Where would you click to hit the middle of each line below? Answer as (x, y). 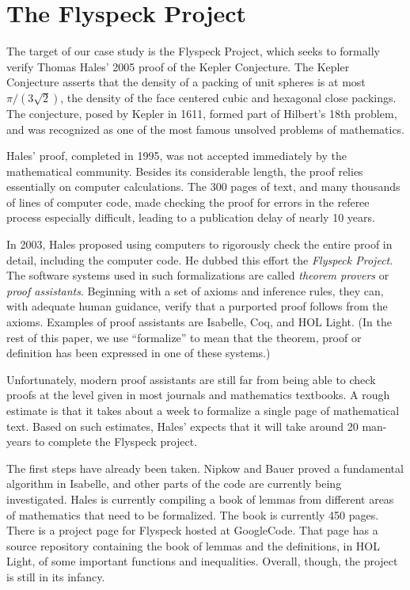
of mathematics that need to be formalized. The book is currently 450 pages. (193, 514)
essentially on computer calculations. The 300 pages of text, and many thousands (203, 187)
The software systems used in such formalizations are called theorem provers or (198, 275)
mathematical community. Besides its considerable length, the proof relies (185, 171)
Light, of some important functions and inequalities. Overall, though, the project (202, 561)
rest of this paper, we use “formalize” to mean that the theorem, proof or (184, 337)
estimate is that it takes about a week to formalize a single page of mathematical (203, 410)
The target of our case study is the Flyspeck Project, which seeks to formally (193, 51)
